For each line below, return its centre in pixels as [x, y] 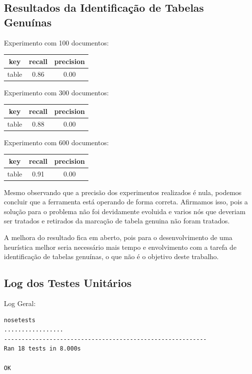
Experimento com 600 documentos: [56, 142]
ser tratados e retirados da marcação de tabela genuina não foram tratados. [117, 221]
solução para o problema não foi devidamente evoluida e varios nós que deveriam [125, 211]
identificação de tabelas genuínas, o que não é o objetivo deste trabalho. [111, 256]
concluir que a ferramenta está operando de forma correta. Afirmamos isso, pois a [126, 202]
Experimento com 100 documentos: [56, 42]
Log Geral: [20, 303]
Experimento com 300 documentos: [56, 92]
